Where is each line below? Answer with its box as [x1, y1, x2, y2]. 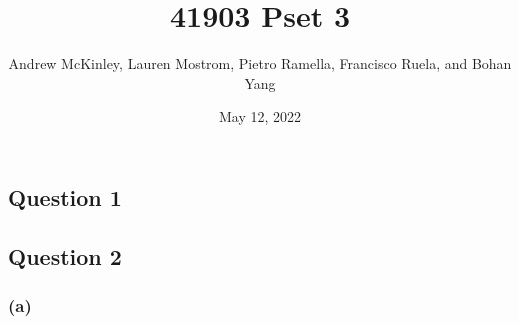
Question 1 [8, 181, 122, 212]
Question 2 [8, 240, 122, 271]
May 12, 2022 [218, 106, 302, 127]
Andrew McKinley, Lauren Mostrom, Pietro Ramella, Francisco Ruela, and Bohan [8, 53, 512, 74]
